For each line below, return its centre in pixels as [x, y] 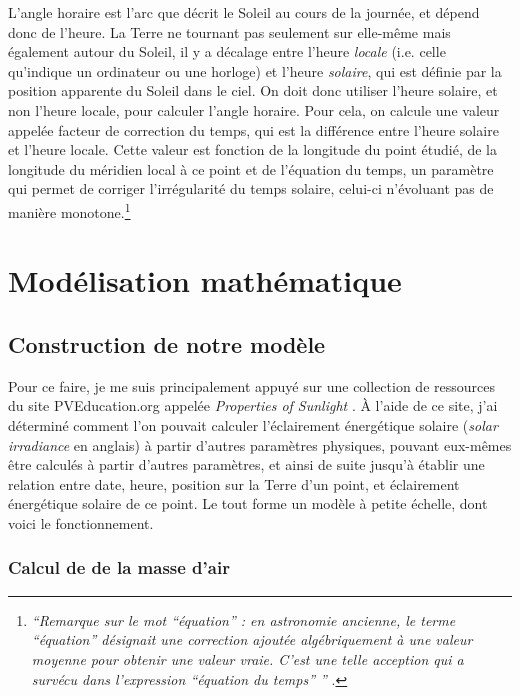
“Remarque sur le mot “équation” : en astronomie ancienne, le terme [243, 619]
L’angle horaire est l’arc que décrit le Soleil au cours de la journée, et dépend [244, 12]
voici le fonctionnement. [81, 522]
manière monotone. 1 [69, 210]
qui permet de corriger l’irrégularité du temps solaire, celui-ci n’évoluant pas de [251, 188]
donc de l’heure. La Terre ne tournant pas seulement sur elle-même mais [229, 31]
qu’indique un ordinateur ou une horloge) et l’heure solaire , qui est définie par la [255, 70]
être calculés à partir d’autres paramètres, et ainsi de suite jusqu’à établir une [246, 464]
